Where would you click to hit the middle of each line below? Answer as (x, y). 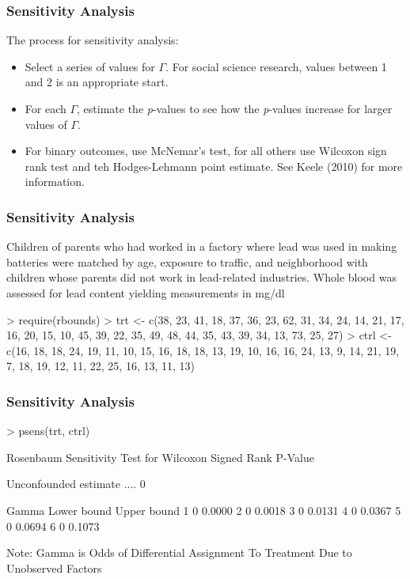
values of (46, 124)
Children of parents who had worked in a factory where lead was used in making (202, 246)
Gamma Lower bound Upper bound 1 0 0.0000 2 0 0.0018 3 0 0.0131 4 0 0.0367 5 (204, 510)
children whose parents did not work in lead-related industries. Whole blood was (201, 277)
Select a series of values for (90, 66)
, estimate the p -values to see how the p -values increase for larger (235, 108)
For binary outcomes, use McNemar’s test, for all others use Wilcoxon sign (206, 151)
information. (55, 182)
